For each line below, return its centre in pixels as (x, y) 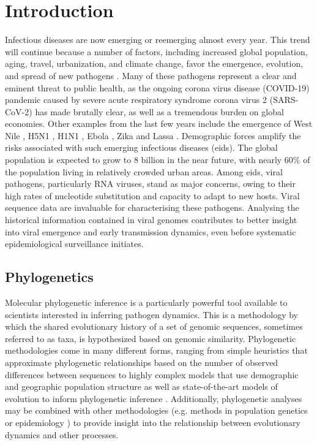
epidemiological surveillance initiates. (74, 244)
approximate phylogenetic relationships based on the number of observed (142, 362)
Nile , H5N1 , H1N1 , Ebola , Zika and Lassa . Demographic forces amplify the (153, 135)
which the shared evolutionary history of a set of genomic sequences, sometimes (154, 326)
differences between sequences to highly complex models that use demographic (152, 374)
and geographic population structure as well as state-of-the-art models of (141, 386)
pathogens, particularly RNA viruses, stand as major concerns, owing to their (150, 184)
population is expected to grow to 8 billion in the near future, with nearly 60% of (158, 160)
